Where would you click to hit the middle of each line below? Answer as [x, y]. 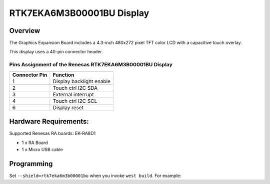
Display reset [68, 107]
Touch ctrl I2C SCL [75, 101]
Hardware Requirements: [49, 121]
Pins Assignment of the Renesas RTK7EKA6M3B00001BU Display [91, 65]
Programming [31, 164]
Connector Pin [30, 75]
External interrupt [73, 94]
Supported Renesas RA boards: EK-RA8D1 [52, 133]
